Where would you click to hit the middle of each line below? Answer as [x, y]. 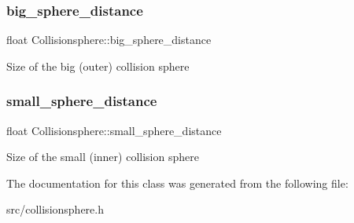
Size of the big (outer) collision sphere [98, 66]
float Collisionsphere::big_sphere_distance [109, 40]
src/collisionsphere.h [55, 209]
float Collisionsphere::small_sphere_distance [114, 130]
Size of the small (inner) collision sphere [103, 157]
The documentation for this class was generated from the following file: [177, 183]
